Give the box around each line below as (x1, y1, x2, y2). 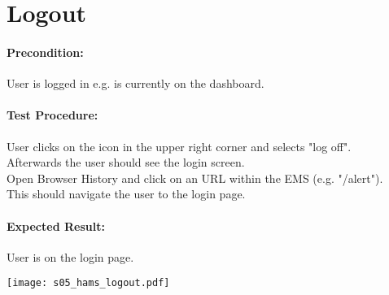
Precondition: (7, 43, 84, 60)
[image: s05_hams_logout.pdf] (7, 277, 170, 289)
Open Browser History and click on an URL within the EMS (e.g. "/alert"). (7, 169, 383, 186)
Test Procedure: (7, 106, 98, 124)
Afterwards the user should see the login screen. (7, 154, 245, 171)
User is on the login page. (7, 248, 134, 265)
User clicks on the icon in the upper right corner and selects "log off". (7, 137, 352, 154)
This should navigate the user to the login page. (7, 185, 246, 202)
